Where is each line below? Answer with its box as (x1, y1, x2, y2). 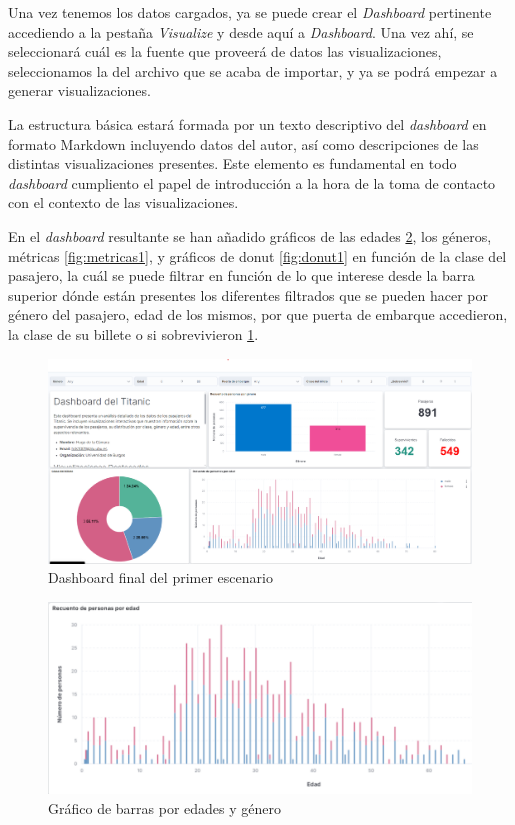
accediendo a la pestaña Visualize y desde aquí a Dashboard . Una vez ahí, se (8, 21, 474, 42)
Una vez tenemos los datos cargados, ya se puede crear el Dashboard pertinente (8, 2, 492, 22)
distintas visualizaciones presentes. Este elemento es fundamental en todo (8, 153, 457, 174)
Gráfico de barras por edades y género (48, 797, 282, 818)
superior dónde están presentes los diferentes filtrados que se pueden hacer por (8, 284, 488, 305)
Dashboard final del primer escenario (48, 567, 273, 588)
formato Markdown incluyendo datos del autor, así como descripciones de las (8, 133, 479, 154)
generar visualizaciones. (8, 80, 151, 101)
